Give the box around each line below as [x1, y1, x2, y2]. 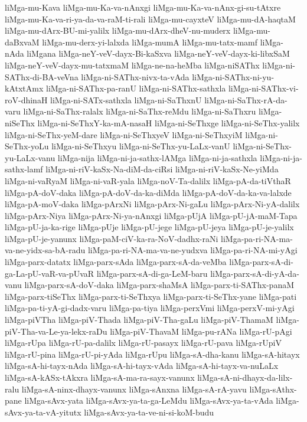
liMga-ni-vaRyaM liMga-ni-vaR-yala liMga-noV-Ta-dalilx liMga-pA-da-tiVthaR [5, 174, 291, 187]
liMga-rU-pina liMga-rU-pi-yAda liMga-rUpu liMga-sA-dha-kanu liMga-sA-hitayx [5, 348, 300, 360]
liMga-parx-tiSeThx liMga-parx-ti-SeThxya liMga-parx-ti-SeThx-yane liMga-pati [5, 290, 297, 302]
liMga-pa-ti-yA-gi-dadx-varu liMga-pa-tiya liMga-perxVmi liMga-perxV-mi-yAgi [5, 302, 295, 314]
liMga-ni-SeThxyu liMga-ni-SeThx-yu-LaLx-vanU [51, 140, 230, 152]
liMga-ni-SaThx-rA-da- [204, 93, 288, 106]
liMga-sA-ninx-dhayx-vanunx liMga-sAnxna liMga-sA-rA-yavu [21, 382, 247, 395]
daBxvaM [5, 35, 40, 48]
